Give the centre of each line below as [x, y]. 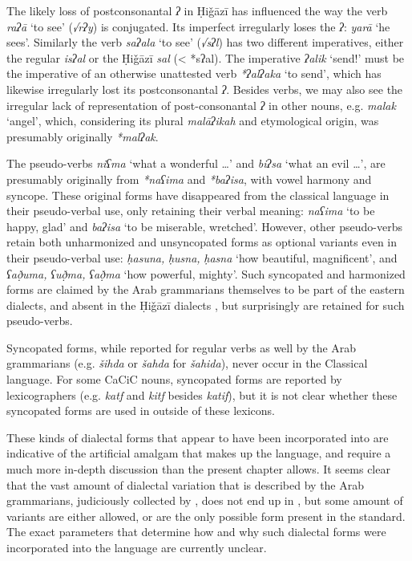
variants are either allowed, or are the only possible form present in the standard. [206, 516]
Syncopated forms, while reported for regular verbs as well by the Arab [182, 347]
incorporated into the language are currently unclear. [137, 547]
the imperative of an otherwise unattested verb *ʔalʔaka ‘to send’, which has [194, 73]
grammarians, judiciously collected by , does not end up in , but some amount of [205, 500]
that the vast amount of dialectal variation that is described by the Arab [186, 484]
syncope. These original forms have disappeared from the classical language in [198, 195]
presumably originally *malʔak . [83, 136]
